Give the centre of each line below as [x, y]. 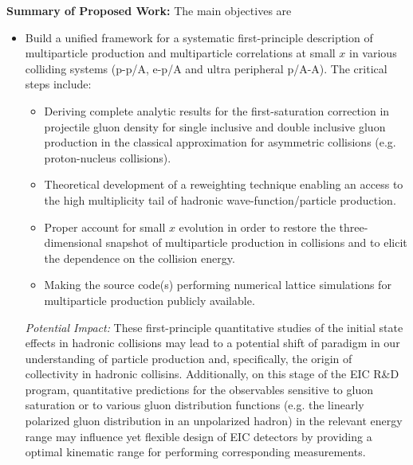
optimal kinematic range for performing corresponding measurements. [195, 452]
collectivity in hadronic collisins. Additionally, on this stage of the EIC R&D [212, 374]
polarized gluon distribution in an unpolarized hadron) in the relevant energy [214, 421]
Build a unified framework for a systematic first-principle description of [199, 37]
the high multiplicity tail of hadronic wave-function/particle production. [220, 199]
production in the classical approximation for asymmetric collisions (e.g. [220, 142]
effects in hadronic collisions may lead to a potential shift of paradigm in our [212, 343]
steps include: [58, 84]
